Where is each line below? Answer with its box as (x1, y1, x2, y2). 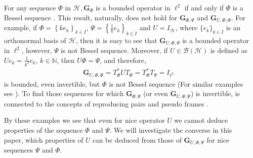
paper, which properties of (4, 134, 84, 145)
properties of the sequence (4, 124, 83, 135)
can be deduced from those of (92, 134, 182, 145)
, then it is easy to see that (76, 35, 158, 45)
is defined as (210, 45, 248, 55)
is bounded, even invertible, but (4, 78, 100, 89)
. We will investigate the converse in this (109, 124, 232, 135)
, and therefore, (99, 54, 146, 65)
